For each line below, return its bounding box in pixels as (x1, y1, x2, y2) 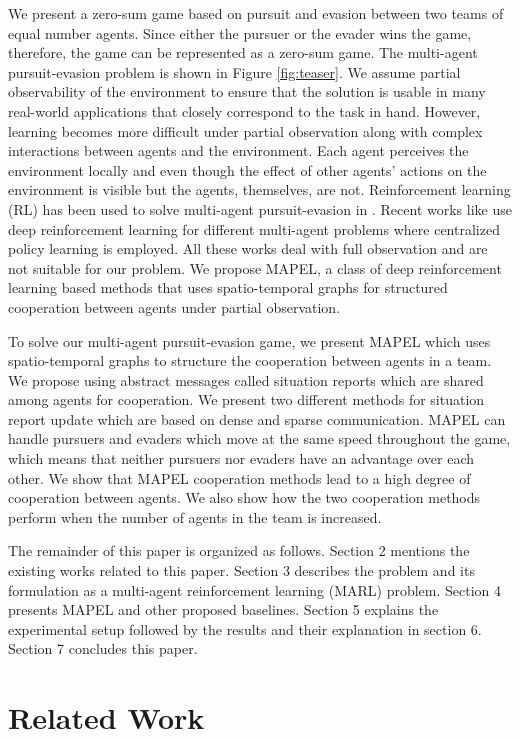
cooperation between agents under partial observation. (8, 296, 341, 317)
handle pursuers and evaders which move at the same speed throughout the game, (8, 428, 511, 449)
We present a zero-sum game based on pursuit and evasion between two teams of (8, 3, 504, 23)
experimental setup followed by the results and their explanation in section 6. (8, 618, 482, 639)
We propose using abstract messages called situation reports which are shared (8, 369, 484, 390)
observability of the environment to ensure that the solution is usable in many (8, 81, 486, 102)
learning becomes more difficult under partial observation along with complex (8, 120, 483, 141)
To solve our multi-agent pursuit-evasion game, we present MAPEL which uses (8, 330, 491, 351)
